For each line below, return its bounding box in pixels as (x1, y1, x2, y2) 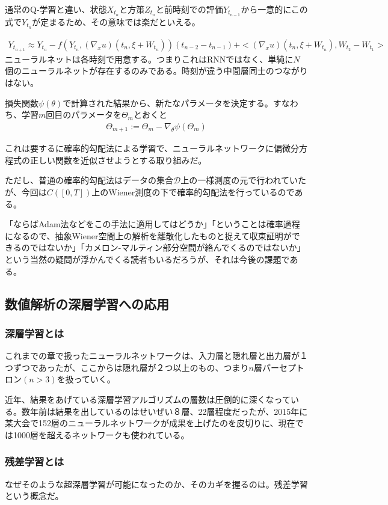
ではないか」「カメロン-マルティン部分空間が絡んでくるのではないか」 (29, 241, 306, 254)
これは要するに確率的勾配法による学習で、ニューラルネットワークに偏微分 (5, 142, 300, 155)
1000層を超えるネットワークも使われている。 (13, 428, 189, 441)
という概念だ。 (5, 489, 64, 502)
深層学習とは (5, 325, 64, 340)
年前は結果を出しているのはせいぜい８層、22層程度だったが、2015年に (29, 405, 308, 417)
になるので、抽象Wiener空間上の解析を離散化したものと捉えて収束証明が (5, 229, 292, 242)
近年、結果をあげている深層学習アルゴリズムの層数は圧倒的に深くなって (5, 393, 291, 405)
